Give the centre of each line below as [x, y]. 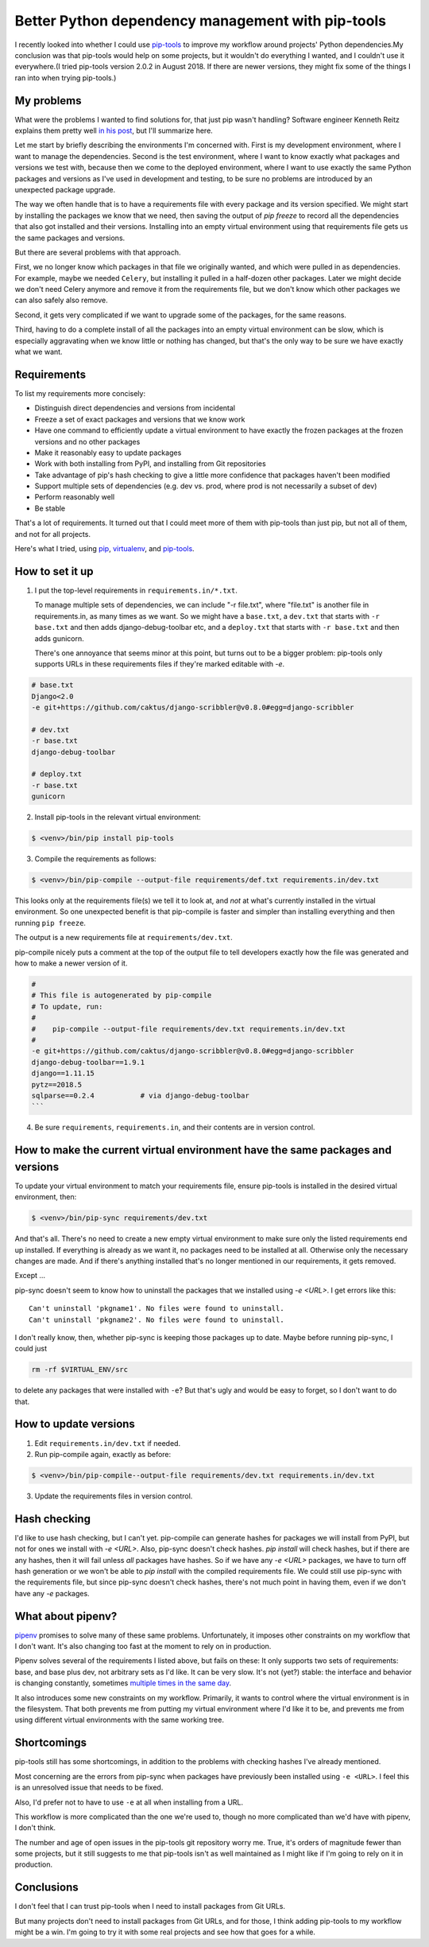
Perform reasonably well [75, 497]
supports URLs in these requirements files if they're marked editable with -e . [160, 664]
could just [31, 1349]
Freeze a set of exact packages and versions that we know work [140, 419]
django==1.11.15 [63, 1073]
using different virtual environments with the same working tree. [119, 1720]
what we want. [39, 352]
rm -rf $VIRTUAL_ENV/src [80, 1370]
